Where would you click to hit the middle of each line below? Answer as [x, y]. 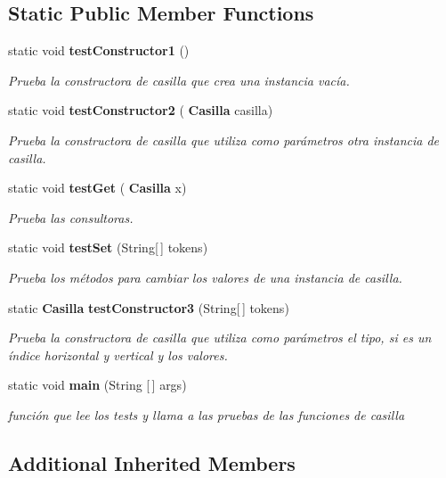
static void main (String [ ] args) [97, 385]
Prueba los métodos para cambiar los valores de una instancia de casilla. [205, 277]
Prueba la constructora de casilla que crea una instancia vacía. [179, 80]
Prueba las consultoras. [71, 217]
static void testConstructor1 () [99, 50]
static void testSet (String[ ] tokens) [108, 247]
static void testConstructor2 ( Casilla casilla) [141, 110]
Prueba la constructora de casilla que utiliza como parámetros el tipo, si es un [220, 338]
